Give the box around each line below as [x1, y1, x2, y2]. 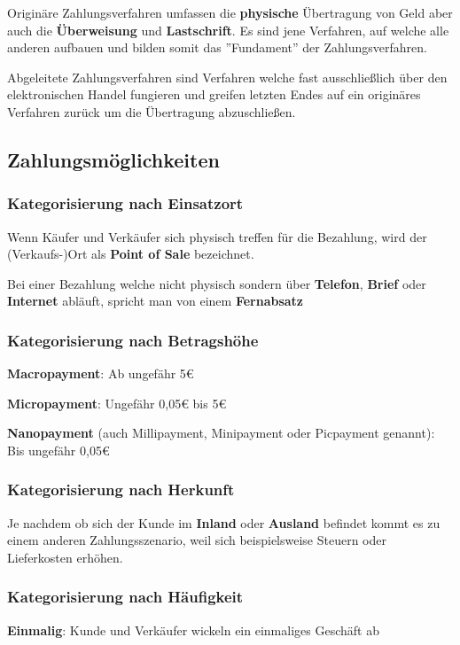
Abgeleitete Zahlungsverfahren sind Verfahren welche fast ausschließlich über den [7, 67, 448, 86]
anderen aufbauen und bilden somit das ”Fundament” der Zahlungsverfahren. [7, 38, 427, 57]
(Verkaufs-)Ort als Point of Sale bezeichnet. [7, 245, 254, 263]
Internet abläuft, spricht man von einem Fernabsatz [7, 291, 303, 310]
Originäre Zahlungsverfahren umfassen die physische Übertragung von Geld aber [7, 4, 453, 21]
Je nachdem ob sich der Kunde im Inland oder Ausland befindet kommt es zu [7, 513, 441, 532]
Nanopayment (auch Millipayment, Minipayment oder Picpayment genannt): [7, 424, 435, 442]
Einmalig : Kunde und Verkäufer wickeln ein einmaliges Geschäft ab [7, 620, 379, 639]
